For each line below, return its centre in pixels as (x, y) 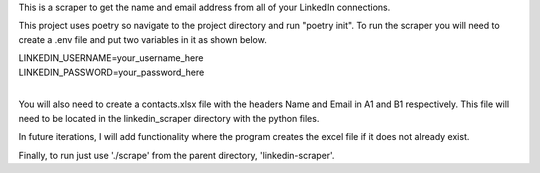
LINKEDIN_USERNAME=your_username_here (111, 58)
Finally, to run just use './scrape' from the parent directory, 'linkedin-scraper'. (176, 155)
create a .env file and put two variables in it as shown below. (142, 39)
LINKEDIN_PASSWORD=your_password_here (111, 72)
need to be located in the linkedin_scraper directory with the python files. (169, 118)
